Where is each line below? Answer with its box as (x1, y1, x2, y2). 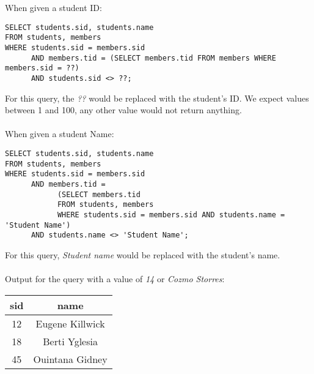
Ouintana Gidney (33, 351, 108, 366)
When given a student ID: (5, 1, 102, 13)
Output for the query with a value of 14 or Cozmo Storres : (5, 272, 225, 285)
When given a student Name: (5, 127, 114, 140)
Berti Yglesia (43, 334, 98, 348)
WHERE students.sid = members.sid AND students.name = (57, 210, 285, 219)
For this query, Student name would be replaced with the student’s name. (5, 248, 280, 261)
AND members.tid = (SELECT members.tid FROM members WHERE (31, 53, 276, 62)
